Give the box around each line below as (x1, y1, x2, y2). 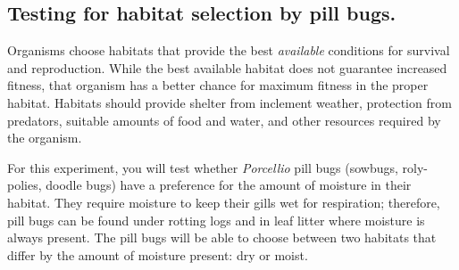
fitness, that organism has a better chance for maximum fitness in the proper (7, 76, 429, 94)
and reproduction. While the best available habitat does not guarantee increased (7, 58, 447, 77)
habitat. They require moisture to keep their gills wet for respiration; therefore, (7, 192, 440, 211)
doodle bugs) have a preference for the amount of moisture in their (46, 176, 412, 194)
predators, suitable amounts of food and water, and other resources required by (7, 110, 441, 129)
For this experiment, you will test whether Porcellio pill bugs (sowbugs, (7, 158, 398, 176)
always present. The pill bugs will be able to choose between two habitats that (7, 228, 437, 247)
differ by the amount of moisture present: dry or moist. (7, 245, 308, 264)
